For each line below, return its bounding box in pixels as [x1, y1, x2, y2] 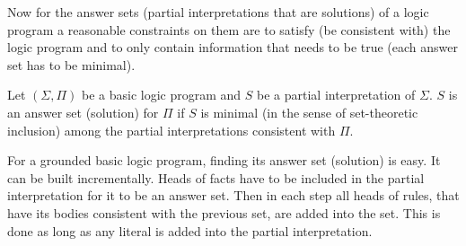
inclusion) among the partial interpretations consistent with [7, 120, 336, 139]
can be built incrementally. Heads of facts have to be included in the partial [7, 168, 425, 187]
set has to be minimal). [7, 55, 136, 74]
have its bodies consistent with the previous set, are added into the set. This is [7, 203, 441, 222]
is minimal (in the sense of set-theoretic [200, 102, 418, 121]
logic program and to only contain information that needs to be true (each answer [7, 38, 459, 57]
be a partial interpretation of [257, 85, 416, 104]
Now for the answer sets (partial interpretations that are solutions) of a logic [7, 3, 429, 21]
